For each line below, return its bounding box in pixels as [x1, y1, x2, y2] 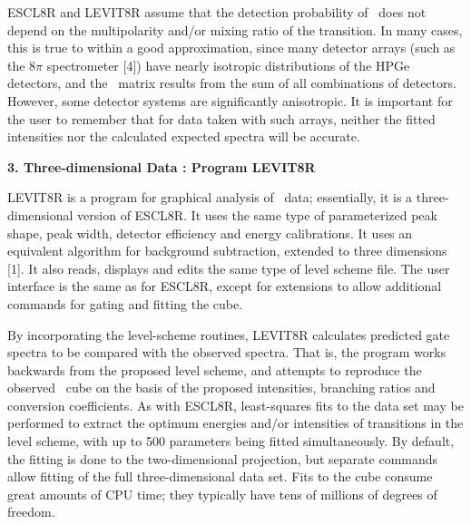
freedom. [7, 502, 55, 521]
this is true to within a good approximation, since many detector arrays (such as [7, 38, 456, 57]
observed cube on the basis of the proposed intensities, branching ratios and [7, 378, 436, 397]
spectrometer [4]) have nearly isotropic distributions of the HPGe [46, 55, 410, 74]
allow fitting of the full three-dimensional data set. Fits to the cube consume [7, 467, 433, 486]
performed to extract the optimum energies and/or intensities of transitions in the [7, 413, 464, 432]
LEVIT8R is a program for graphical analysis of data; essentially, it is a [7, 188, 413, 207]
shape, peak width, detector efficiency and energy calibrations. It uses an [7, 223, 413, 242]
